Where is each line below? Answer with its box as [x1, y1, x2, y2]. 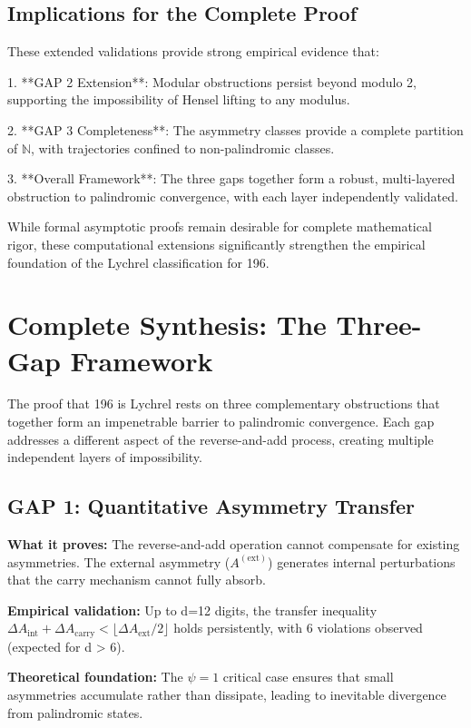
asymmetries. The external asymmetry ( [7, 552, 231, 571]
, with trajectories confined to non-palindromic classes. [31, 138, 335, 157]
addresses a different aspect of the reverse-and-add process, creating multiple [7, 429, 434, 448]
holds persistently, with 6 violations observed [173, 618, 423, 637]
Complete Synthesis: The [7, 306, 327, 343]
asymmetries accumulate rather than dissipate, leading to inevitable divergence [7, 685, 446, 704]
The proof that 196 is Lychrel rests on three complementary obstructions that [7, 394, 440, 413]
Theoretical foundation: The [7, 667, 183, 686]
